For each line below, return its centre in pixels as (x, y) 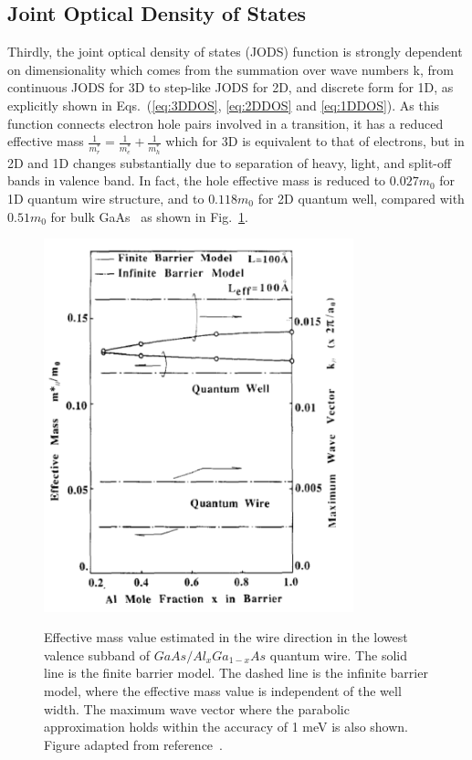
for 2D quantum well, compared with (361, 198)
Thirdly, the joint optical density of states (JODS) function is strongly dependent (235, 52)
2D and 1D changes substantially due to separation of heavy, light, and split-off (230, 162)
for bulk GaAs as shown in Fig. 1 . (149, 216)
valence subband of (97, 654)
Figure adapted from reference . (133, 744)
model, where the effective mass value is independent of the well (223, 690)
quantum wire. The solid (338, 654)
